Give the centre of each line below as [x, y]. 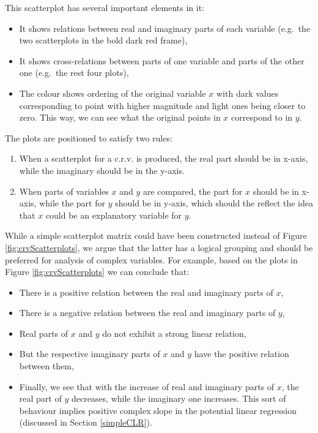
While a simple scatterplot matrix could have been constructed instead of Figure [156, 235]
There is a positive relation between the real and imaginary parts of [146, 292]
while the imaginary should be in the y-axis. [102, 170]
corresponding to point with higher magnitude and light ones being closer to [162, 105]
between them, [46, 366]
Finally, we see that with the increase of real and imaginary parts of [147, 386]
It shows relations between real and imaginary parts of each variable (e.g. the [165, 28]
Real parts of [44, 333]
